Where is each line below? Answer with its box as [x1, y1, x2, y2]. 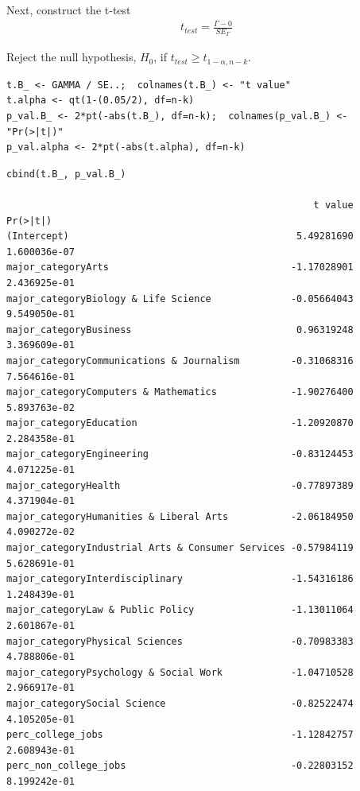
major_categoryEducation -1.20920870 [6, 417, 354, 429]
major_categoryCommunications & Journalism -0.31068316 [6, 355, 354, 366]
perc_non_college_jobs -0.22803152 [6, 760, 354, 772]
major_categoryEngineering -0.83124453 [6, 448, 354, 460]
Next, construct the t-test [6, 2, 131, 17]
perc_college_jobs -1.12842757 [6, 729, 354, 741]
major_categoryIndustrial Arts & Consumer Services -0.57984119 [6, 542, 354, 554]
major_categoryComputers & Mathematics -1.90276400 [6, 386, 354, 398]
